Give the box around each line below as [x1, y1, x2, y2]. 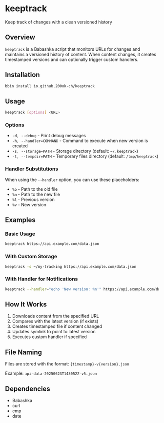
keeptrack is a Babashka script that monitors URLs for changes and [5, 46, 141, 52]
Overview [5, 33, 36, 41]
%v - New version [12, 201, 46, 207]
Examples [5, 216, 36, 224]
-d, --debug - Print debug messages [12, 133, 86, 139]
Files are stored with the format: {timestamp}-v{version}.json [5, 361, 129, 367]
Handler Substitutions [5, 165, 59, 172]
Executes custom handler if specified [12, 334, 87, 340]
